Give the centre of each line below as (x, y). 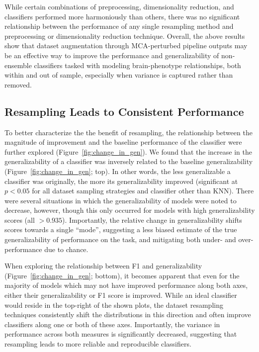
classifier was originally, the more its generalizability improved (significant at (121, 181)
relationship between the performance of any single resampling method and (119, 26)
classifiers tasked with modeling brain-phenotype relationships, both (137, 65)
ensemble (18, 65)
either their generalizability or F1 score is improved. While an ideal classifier (121, 295)
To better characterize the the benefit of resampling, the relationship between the (129, 132)
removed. (18, 84)
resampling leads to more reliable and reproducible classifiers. (98, 344)
